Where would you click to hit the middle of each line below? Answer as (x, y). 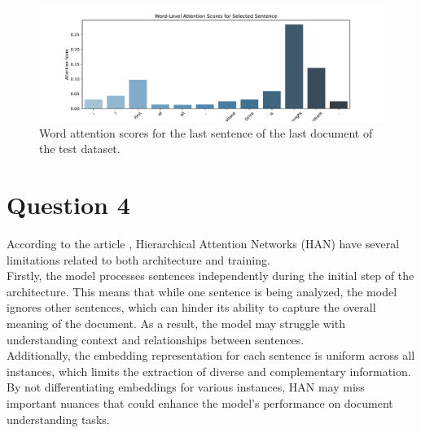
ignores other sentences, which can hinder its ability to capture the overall (191, 307)
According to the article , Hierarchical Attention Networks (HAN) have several (203, 244)
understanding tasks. (58, 419)
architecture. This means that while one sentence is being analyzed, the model (202, 291)
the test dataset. (80, 149)
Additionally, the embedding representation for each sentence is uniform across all (211, 355)
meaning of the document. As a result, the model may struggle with (176, 324)
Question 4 (68, 205)
